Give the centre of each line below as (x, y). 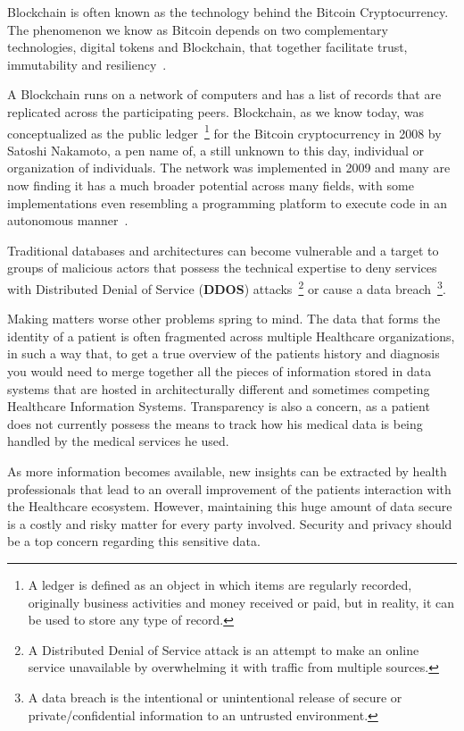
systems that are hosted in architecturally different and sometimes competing (219, 388)
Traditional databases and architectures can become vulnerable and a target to (223, 250)
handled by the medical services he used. (118, 441)
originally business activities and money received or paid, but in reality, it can (241, 602)
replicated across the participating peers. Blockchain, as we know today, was (215, 111)
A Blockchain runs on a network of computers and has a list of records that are (224, 94)
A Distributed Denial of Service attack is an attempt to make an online (224, 649)
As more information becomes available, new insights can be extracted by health (227, 471)
